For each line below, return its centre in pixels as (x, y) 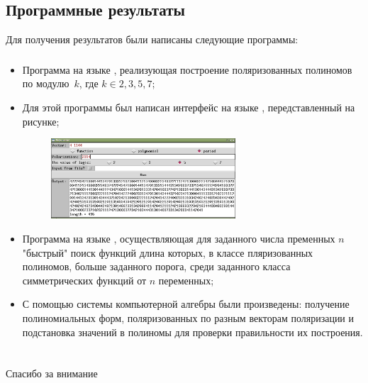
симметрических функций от (84, 280)
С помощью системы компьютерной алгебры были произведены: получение (186, 304)
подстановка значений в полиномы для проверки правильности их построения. (193, 332)
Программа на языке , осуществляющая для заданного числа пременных (179, 238)
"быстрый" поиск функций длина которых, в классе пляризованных (168, 252)
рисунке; (41, 121)
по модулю (46, 83)
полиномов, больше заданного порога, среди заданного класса (156, 266)
